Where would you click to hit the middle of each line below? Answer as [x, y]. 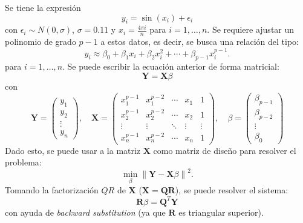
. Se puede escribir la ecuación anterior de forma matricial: [171, 66]
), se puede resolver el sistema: [232, 190]
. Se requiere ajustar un [251, 29]
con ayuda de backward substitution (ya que [85, 212]
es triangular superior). [221, 212]
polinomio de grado [41, 42]
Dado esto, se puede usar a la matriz [73, 150]
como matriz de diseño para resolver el [225, 150]
